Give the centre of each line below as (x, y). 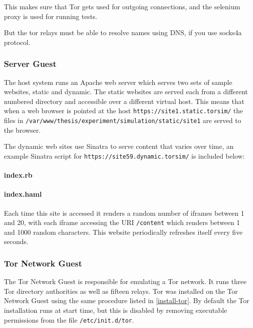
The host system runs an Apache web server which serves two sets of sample (118, 82)
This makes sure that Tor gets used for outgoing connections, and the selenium (122, 6)
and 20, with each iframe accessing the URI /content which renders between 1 (122, 222)
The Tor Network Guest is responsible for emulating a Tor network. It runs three (125, 281)
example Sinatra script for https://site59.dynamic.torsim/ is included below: (124, 155)
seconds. (16, 241)
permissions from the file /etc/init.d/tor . (69, 319)
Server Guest (30, 64)
